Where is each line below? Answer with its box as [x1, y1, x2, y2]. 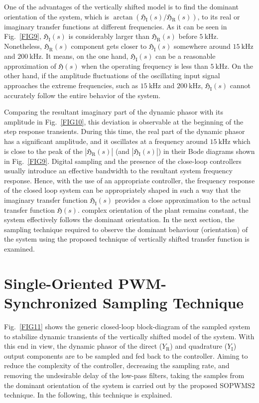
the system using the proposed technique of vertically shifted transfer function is [4, 234, 250, 244]
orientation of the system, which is [4, 11, 110, 21]
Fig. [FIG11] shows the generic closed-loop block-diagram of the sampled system [4, 321, 251, 331]
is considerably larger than [68, 31, 150, 41]
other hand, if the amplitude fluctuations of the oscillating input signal [4, 70, 220, 81]
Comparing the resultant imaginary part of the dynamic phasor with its [4, 107, 223, 117]
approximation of [4, 60, 56, 71]
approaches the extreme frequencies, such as [4, 80, 138, 90]
